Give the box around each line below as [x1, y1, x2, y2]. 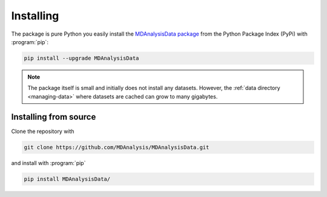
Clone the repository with [11, 128, 75, 135]
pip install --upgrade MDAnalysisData [24, 54, 139, 62]
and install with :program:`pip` [11, 159, 86, 166]
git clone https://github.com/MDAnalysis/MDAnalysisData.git [24, 144, 210, 150]
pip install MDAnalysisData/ [24, 175, 111, 182]
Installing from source [11, 112, 96, 122]
